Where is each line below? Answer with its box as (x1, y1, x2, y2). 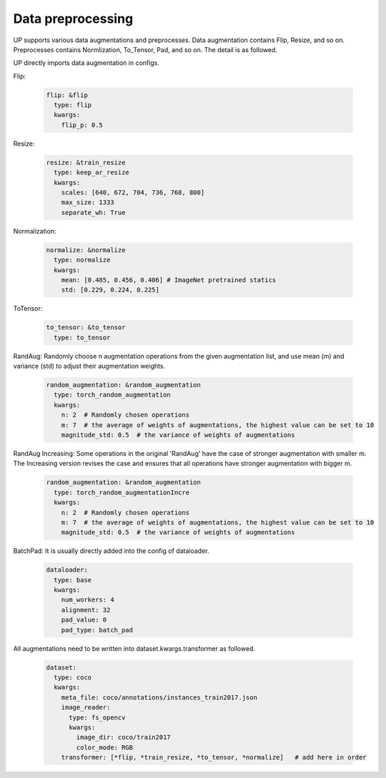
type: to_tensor (54, 333, 111, 341)
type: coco (54, 673, 92, 682)
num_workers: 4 (61, 596, 114, 604)
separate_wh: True (61, 208, 126, 216)
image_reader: (61, 704, 111, 712)
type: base (54, 576, 92, 584)
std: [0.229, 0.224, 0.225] (61, 286, 160, 294)
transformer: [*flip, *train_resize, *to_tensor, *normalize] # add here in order (61, 754, 367, 762)
